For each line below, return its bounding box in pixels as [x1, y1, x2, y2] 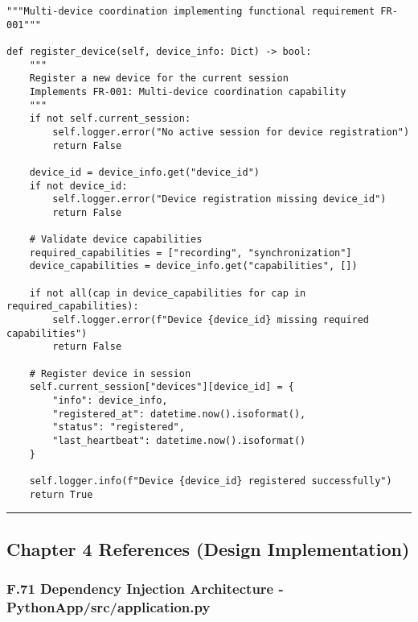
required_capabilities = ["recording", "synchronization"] [29, 247, 352, 259]
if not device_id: [29, 180, 128, 192]
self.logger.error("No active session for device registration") [52, 126, 410, 138]
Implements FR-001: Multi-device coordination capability [29, 85, 346, 97]
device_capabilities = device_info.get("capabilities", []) [29, 260, 358, 272]
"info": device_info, [52, 395, 168, 407]
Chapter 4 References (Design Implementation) [6, 536, 410, 561]
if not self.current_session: [29, 113, 191, 125]
